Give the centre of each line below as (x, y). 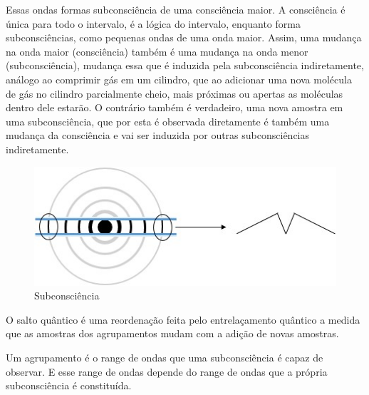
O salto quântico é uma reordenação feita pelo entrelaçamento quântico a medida (183, 319)
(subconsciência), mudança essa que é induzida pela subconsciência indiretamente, (185, 65)
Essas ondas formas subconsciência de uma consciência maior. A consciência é (176, 9)
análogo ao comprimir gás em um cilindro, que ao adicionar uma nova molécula (179, 79)
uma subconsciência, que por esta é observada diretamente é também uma (168, 121)
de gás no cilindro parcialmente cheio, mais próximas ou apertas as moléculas (175, 93)
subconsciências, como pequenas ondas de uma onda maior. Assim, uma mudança (184, 37)
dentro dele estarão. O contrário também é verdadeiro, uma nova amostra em (175, 107)
